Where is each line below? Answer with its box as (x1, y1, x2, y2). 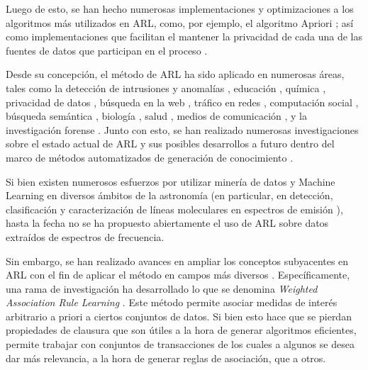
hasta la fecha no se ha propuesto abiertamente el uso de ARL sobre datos (6, 215, 329, 230)
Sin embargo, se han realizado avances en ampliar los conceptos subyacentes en (6, 253, 349, 268)
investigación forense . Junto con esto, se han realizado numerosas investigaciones (6, 122, 359, 137)
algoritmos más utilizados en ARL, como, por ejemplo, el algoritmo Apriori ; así (6, 15, 354, 30)
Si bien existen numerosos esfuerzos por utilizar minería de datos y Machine (6, 174, 335, 189)
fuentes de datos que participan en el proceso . (6, 43, 208, 57)
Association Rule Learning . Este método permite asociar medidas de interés (6, 295, 338, 310)
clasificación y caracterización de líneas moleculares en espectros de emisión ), (6, 201, 343, 216)
